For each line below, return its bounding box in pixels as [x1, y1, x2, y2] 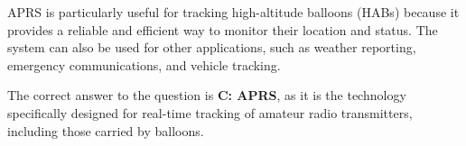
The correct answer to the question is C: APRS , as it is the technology [7, 86, 406, 105]
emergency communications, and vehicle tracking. [7, 55, 281, 74]
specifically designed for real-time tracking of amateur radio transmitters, [7, 103, 413, 122]
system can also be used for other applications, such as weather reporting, [7, 38, 416, 57]
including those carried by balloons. [7, 121, 204, 140]
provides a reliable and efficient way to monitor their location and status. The [7, 20, 438, 39]
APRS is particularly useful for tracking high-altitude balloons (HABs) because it [7, 3, 460, 21]
